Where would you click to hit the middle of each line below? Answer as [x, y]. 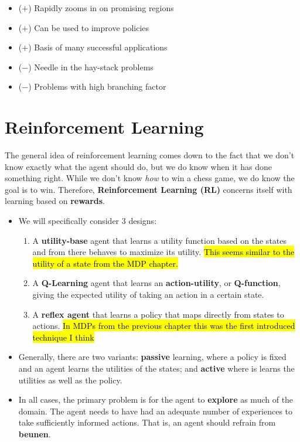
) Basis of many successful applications [98, 47]
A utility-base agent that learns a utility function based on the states [160, 240]
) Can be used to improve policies [89, 27]
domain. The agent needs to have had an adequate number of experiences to [156, 411]
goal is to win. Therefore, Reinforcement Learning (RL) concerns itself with [149, 189]
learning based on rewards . [55, 201]
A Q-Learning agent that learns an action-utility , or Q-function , [156, 283]
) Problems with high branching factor [97, 86]
